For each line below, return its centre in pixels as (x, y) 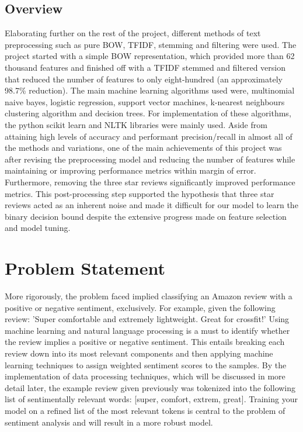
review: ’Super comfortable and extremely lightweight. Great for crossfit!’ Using (147, 319)
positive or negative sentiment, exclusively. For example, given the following (140, 307)
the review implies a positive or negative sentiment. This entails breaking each (145, 342)
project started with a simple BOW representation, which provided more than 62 (150, 56)
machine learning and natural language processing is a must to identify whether (147, 330)
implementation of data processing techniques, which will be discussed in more (145, 376)
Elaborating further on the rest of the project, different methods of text (133, 33)
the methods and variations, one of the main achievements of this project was (143, 148)
